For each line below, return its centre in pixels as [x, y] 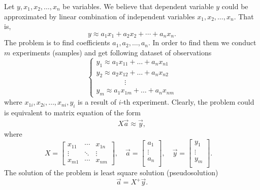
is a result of [97, 102]
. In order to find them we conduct [202, 42]
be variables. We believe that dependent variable [138, 6]
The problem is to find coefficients [57, 42]
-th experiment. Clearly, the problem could [188, 102]
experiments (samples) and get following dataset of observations [112, 52]
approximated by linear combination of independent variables [100, 16]
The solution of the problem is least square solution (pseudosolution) [111, 172]
